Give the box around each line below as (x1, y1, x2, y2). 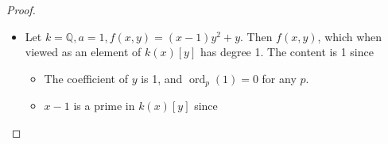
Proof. (6, 2, 36, 17)
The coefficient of (44, 70, 128, 86)
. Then (240, 28, 273, 44)
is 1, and (141, 70, 183, 86)
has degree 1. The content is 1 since (200, 44, 374, 60)
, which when (317, 28, 382, 44)
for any (262, 70, 297, 86)
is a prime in (73, 97, 135, 114)
